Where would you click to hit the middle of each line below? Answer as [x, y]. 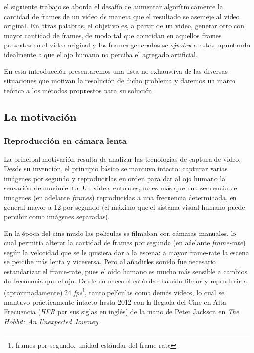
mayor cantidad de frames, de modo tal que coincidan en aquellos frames [113, 35]
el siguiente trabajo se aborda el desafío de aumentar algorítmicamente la [114, 6]
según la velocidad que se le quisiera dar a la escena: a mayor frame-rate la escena [127, 252]
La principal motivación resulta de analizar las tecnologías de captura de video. [123, 159]
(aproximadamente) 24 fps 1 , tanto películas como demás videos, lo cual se [114, 292]
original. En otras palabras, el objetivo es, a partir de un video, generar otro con [124, 26]
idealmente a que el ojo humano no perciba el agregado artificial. [101, 54]
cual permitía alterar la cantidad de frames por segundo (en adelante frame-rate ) [125, 243]
